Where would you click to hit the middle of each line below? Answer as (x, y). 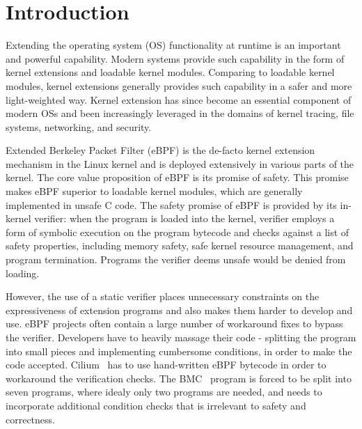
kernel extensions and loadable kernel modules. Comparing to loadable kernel (170, 72)
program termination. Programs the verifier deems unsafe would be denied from (176, 259)
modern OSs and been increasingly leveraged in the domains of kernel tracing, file (180, 113)
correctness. (30, 419)
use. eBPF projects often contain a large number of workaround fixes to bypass (174, 323)
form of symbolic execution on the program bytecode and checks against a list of (178, 232)
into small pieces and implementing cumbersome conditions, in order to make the (179, 351)
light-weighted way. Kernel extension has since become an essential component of (179, 99)
